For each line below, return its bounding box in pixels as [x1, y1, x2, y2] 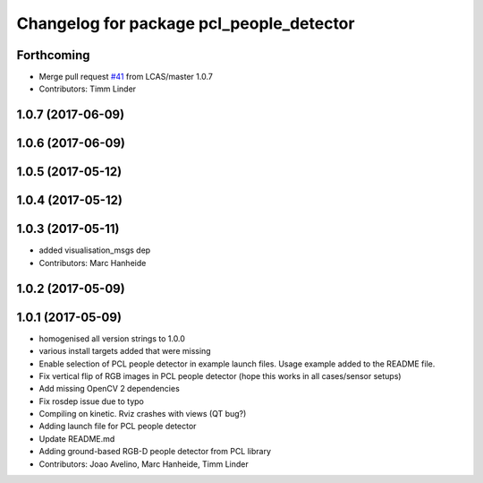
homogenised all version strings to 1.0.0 [38, 332, 185, 344]
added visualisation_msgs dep [38, 245, 151, 255]
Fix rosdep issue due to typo [38, 395, 145, 407]
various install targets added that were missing [38, 346, 211, 357]
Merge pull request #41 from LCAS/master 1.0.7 [38, 72, 214, 82]
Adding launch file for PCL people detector [38, 421, 197, 432]
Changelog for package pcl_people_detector [16, 13, 355, 33]
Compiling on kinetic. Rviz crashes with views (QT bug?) [38, 409, 247, 419]
